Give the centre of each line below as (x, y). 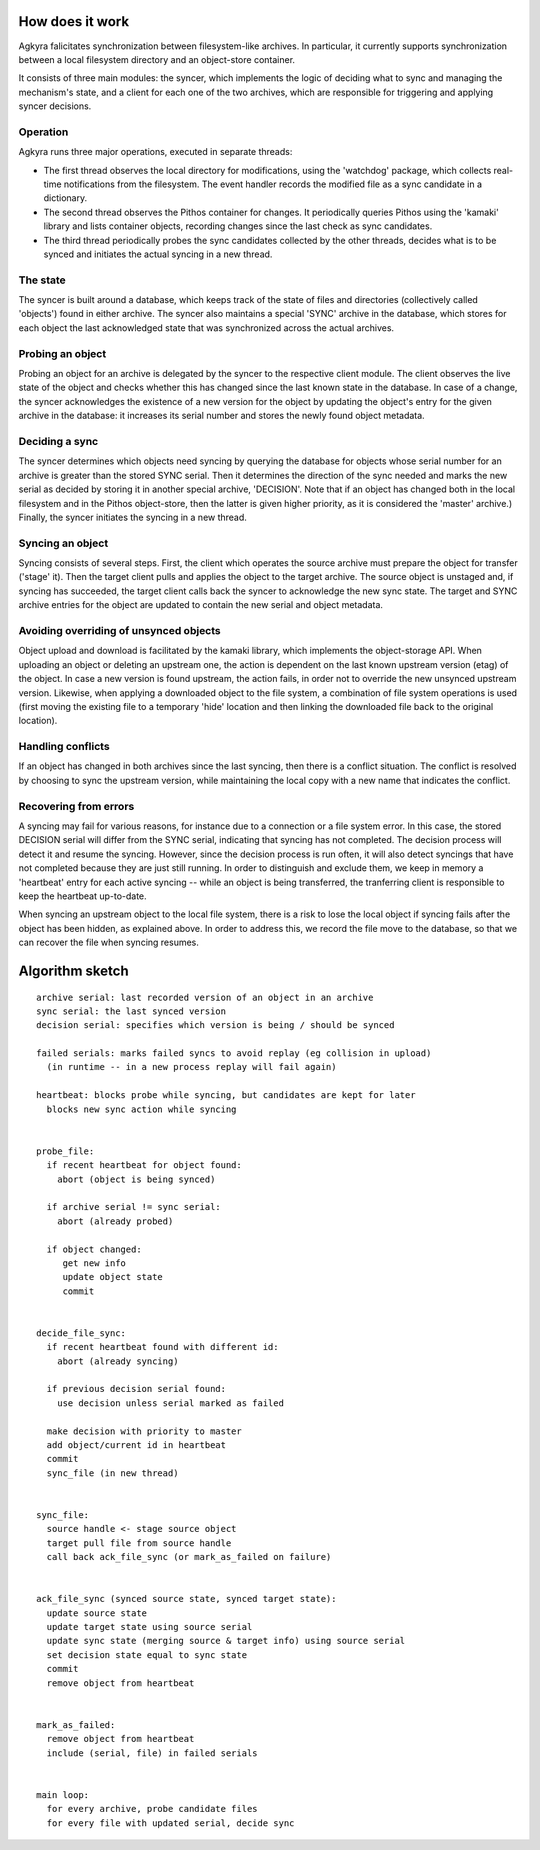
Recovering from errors (76, 806)
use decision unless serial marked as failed (170, 1403)
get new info (94, 1263)
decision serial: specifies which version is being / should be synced (215, 1025)
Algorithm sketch (73, 970)
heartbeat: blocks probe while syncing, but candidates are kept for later (226, 1095)
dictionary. (65, 198)
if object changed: (94, 1249)
